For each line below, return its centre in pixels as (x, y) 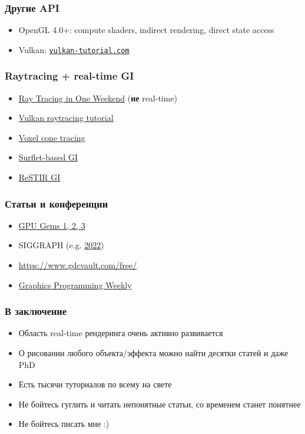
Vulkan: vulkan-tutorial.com (74, 49)
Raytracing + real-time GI (69, 76)
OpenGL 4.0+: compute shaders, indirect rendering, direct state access (146, 30)
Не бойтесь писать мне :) (64, 424)
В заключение (36, 311)
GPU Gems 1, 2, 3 (52, 225)
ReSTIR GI (39, 177)
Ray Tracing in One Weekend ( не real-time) (98, 98)
